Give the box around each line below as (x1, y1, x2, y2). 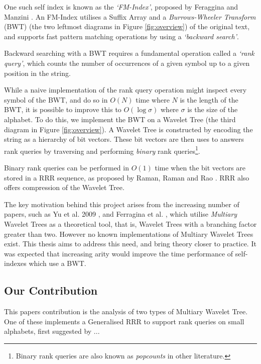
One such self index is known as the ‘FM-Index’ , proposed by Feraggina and (4, 2, 238, 12)
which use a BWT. (29, 258, 86, 268)
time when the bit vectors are (155, 162, 246, 172)
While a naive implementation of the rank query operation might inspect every (4, 84, 247, 95)
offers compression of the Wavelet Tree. (4, 182, 124, 193)
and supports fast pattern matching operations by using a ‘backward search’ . (4, 31, 239, 41)
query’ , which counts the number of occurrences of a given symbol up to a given (4, 57, 250, 68)
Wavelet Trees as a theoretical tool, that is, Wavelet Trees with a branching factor (4, 218, 257, 229)
